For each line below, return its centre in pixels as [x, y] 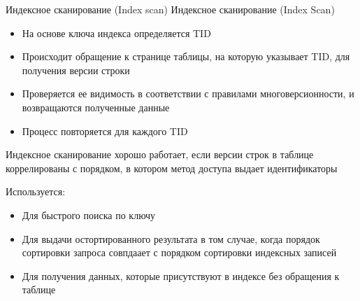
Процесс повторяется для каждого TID [105, 131]
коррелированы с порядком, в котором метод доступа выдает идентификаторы [172, 168]
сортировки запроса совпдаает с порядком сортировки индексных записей [179, 252]
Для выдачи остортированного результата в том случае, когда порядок [171, 238]
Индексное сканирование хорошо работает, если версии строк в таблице [160, 154]
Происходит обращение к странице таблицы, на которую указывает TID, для [186, 56]
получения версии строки [76, 70]
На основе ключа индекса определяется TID [116, 33]
